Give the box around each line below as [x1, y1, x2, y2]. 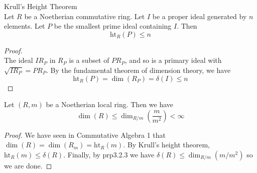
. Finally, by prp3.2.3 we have [63, 149, 155, 159]
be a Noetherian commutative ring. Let [24, 11, 145, 21]
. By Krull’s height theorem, [123, 139, 210, 150]
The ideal [4, 55, 33, 65]
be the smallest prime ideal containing [54, 21, 172, 31]
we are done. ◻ [4, 160, 52, 170]
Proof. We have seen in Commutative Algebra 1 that [4, 129, 166, 140]
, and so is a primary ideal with [124, 55, 222, 65]
